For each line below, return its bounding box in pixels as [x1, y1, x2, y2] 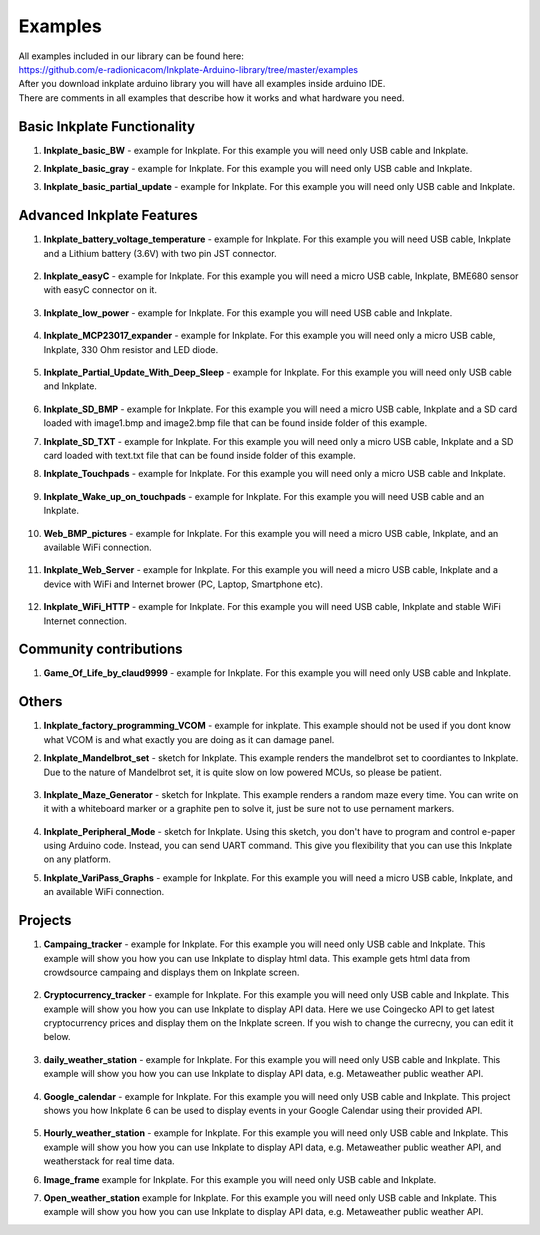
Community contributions [18, 641, 184, 658]
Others [18, 693, 63, 710]
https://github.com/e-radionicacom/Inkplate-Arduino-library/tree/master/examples [18, 63, 359, 75]
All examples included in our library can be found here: [18, 50, 245, 62]
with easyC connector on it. [43, 284, 157, 296]
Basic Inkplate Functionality [18, 118, 195, 135]
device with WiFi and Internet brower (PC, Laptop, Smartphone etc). [43, 578, 324, 590]
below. [43, 1031, 71, 1043]
